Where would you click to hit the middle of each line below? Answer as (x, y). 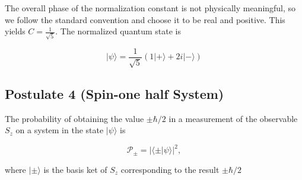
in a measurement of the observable (233, 118)
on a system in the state (60, 130)
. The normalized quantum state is (118, 31)
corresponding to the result (170, 169)
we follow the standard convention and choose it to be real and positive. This (145, 19)
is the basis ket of (75, 169)
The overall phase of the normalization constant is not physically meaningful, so (150, 8)
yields (15, 31)
